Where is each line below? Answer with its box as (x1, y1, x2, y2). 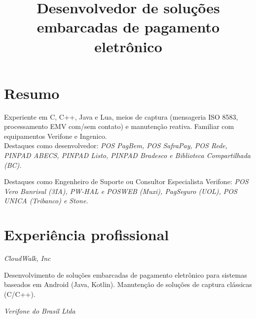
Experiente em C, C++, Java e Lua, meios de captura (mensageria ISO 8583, (4, 111, 238, 122)
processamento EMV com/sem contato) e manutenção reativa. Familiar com (4, 121, 234, 131)
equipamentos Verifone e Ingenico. (4, 130, 107, 141)
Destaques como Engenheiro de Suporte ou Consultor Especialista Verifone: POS (4, 176, 249, 187)
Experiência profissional (4, 224, 169, 245)
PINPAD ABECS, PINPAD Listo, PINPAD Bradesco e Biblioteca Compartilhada (4, 150, 251, 160)
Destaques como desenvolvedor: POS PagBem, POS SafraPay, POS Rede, (4, 140, 228, 151)
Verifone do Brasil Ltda (4, 305, 75, 316)
